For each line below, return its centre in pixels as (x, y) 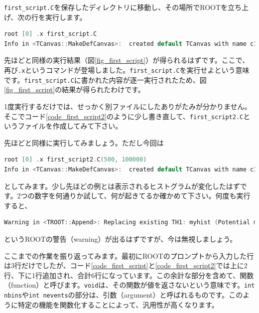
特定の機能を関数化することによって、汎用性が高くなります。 (118, 304)
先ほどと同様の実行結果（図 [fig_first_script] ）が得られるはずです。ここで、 (127, 60)
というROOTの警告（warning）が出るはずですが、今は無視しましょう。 (121, 238)
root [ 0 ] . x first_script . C (51, 34)
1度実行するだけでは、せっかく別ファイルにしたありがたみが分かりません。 (128, 106)
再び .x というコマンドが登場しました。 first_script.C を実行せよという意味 (127, 70)
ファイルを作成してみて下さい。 (70, 126)
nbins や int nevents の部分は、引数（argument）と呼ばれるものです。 (117, 294)
